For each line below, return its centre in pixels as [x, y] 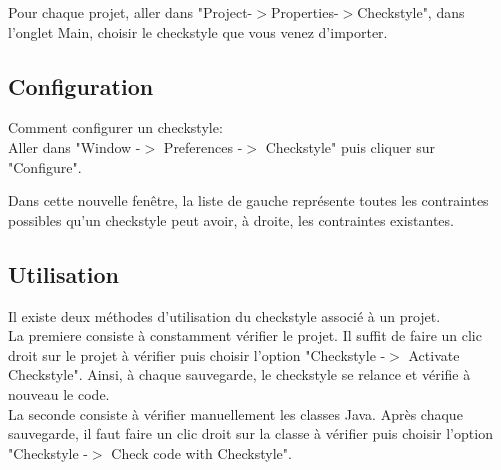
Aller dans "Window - [74, 146]
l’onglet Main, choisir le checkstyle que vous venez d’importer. [198, 31]
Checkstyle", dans [411, 12]
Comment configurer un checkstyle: [115, 127]
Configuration [81, 85]
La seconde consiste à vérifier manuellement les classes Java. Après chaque [235, 413]
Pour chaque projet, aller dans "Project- [130, 12]
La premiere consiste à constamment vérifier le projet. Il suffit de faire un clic [245, 335]
